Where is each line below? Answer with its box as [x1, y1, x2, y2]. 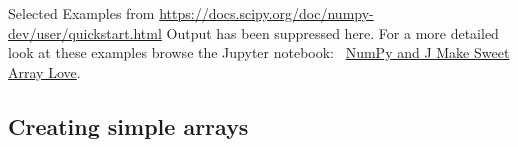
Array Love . [8, 61, 81, 82]
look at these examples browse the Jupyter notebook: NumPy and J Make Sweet [8, 42, 510, 63]
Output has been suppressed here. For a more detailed [166, 22, 499, 43]
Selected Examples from [8, 3, 155, 23]
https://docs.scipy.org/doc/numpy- [159, 3, 374, 23]
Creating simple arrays [8, 110, 249, 141]
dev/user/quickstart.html [8, 22, 162, 43]
